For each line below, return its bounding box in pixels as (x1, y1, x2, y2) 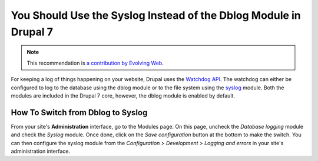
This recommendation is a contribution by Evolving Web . (26, 59, 164, 66)
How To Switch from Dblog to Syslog (11, 108, 148, 118)
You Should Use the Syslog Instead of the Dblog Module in (11, 9, 302, 22)
